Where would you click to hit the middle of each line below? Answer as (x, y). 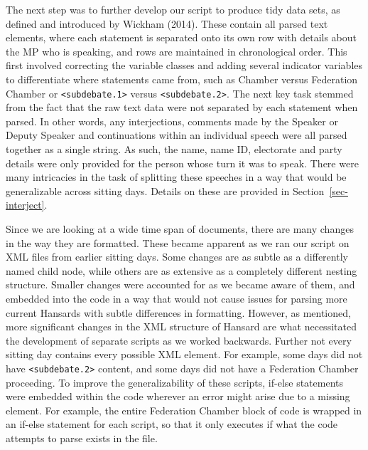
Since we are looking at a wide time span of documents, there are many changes (180, 228)
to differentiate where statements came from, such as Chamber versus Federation (182, 79)
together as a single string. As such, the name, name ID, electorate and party (174, 149)
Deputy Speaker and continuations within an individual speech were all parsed (177, 135)
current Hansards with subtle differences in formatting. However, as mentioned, (178, 312)
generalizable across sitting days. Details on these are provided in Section (165, 190)
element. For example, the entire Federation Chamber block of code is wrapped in (184, 410)
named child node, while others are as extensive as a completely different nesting (182, 270)
